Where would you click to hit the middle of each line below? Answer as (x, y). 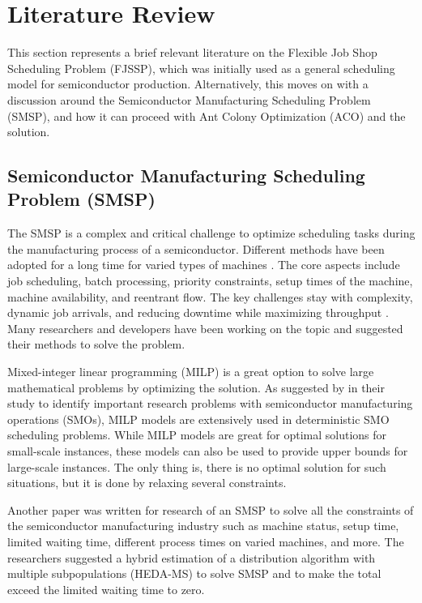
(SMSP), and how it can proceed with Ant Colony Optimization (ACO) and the (207, 115)
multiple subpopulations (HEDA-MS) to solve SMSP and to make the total (194, 573)
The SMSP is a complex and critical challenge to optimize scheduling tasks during (211, 233)
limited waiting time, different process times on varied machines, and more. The (206, 541)
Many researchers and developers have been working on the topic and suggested (205, 328)
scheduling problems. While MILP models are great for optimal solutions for (197, 435)
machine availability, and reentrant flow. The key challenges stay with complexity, (210, 296)
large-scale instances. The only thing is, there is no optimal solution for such (197, 466)
